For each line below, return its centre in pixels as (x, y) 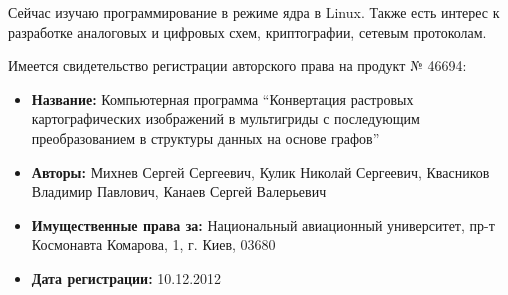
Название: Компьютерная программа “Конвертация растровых (222, 98)
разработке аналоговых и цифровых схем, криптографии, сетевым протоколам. (247, 31)
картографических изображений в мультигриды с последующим (225, 118)
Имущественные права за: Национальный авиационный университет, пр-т (263, 224)
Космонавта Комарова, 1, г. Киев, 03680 (153, 244)
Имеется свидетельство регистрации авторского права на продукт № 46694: (237, 65)
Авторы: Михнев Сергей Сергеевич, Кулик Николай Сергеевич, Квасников (260, 171)
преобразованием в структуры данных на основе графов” (205, 137)
